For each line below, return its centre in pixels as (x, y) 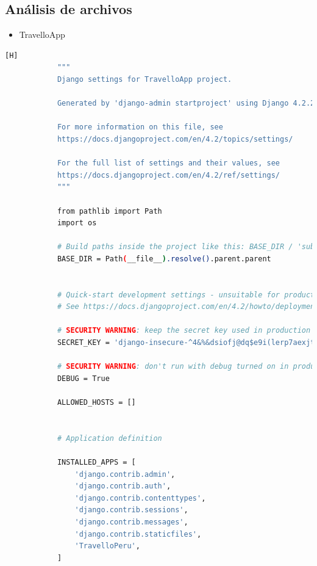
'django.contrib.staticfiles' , (138, 534)
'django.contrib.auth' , (123, 486)
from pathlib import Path (109, 211)
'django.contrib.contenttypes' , (140, 498)
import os (77, 223)
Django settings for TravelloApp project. (144, 79)
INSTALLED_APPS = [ (96, 462)
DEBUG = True (83, 378)
